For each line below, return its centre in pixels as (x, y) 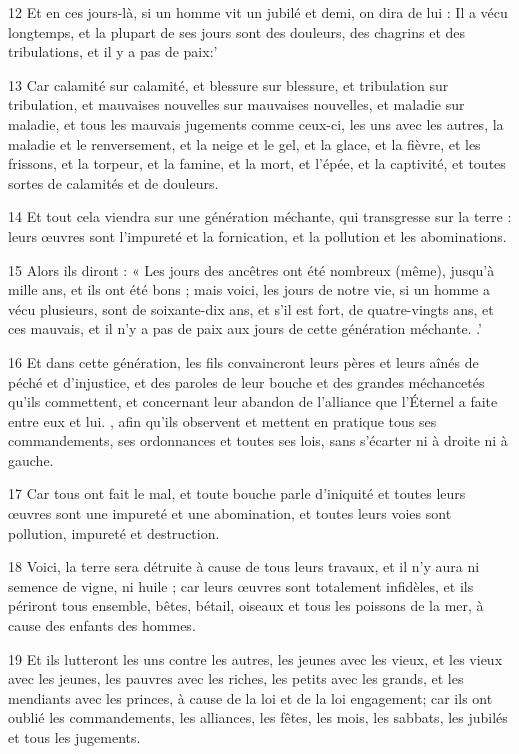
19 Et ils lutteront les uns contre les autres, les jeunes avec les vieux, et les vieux (255, 658)
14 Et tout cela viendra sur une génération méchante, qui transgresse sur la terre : (260, 216)
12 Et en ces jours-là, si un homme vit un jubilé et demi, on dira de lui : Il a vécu (258, 12)
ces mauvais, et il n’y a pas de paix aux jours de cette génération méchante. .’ (245, 328)
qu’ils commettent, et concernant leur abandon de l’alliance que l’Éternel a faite (253, 401)
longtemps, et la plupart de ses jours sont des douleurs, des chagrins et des (237, 31)
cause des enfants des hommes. (102, 625)
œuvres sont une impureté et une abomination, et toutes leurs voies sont (230, 513)
